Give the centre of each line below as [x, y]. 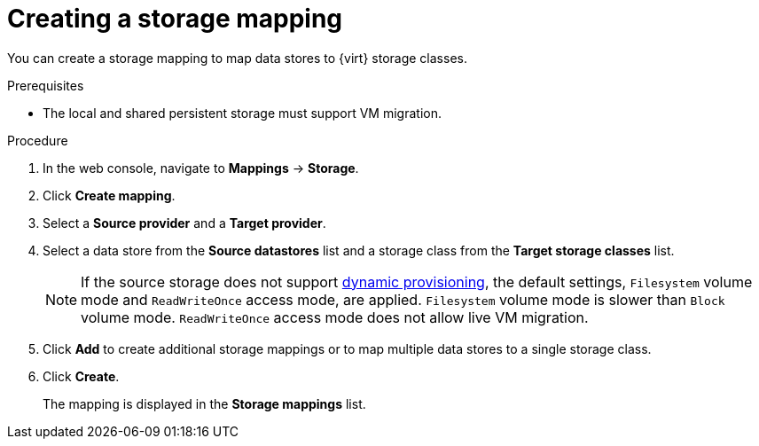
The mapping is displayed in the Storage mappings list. [204, 403]
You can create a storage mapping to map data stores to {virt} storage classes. [237, 58]
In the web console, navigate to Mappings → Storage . [201, 168]
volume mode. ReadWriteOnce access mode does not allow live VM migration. [335, 317]
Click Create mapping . [109, 195]
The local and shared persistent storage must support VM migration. [242, 113]
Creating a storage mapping [175, 19]
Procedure [38, 140]
